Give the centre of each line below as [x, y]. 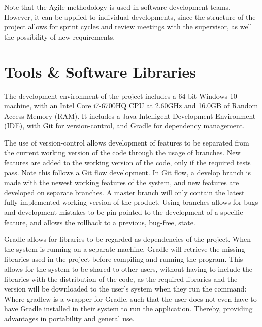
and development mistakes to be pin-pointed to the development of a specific [124, 212]
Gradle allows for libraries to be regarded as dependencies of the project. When [128, 239]
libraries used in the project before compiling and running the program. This [124, 259]
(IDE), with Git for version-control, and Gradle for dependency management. [124, 125]
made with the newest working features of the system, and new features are [122, 182]
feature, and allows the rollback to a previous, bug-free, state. [100, 222]
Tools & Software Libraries [100, 71]
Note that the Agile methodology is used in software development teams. [117, 7]
